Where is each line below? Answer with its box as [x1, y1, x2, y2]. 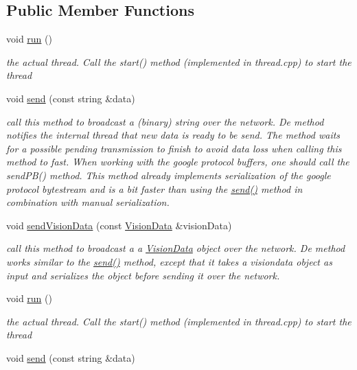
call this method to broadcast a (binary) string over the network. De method [6, 114, 324, 128]
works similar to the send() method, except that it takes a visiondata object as [6, 254, 332, 268]
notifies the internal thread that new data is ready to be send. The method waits [6, 128, 341, 142]
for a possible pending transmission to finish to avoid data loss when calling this [6, 141, 342, 155]
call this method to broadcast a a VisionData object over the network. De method [6, 241, 345, 255]
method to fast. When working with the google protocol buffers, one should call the [6, 154, 349, 169]
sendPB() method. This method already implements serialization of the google [6, 167, 331, 182]
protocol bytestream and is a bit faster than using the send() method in [6, 181, 303, 196]
